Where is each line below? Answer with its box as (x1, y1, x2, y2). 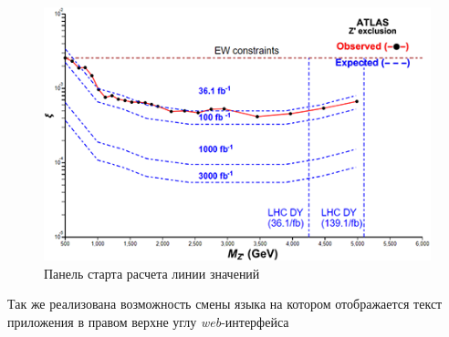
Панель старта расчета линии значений (44, 263, 260, 282)
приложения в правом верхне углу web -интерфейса (7, 312, 289, 332)
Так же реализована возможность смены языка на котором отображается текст (7, 294, 443, 313)
